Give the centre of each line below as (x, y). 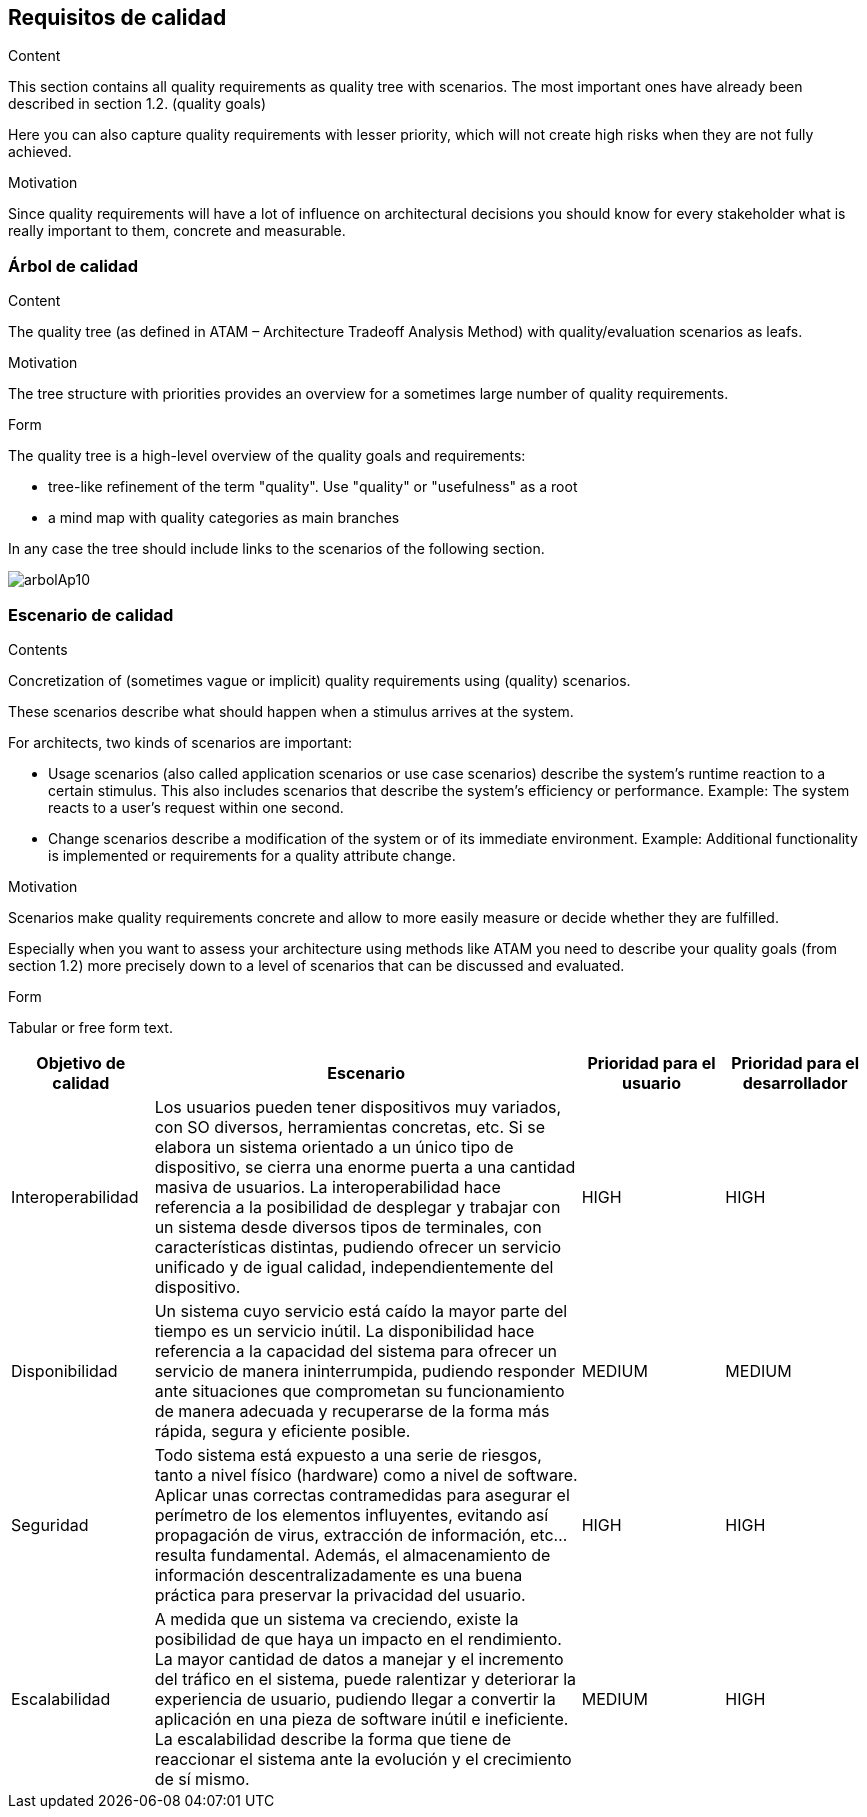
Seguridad (50, 1524)
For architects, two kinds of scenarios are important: (180, 742)
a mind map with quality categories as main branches (224, 518)
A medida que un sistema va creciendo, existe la (336, 1618)
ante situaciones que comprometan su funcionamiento (359, 1390)
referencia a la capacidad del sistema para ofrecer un (355, 1350)
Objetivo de (81, 1062)
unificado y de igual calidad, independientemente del (354, 1266)
